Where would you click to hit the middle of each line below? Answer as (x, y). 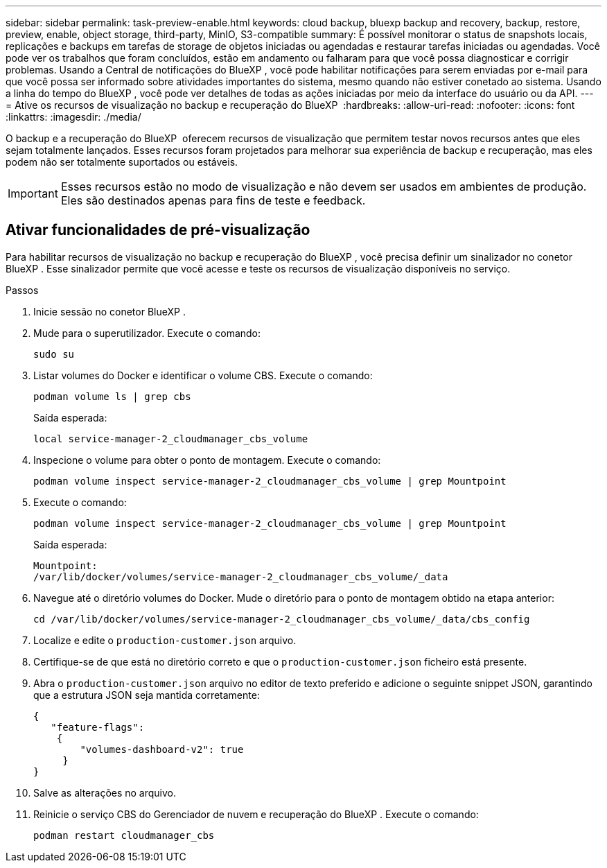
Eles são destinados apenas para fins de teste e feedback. (213, 200)
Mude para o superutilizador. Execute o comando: (147, 333)
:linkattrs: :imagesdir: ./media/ (73, 117)
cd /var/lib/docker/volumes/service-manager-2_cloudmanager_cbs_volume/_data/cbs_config (282, 619)
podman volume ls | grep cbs (112, 396)
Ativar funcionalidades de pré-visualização (158, 230)
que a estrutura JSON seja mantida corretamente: (147, 695)
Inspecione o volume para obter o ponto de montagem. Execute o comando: (207, 460)
